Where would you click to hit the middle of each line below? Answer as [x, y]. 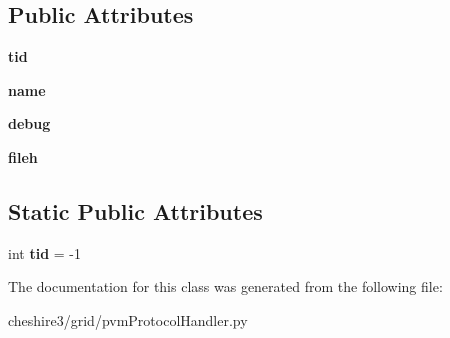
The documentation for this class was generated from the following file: [225, 286]
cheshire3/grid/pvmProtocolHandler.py [128, 319]
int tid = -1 [44, 252]
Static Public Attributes [135, 210]
